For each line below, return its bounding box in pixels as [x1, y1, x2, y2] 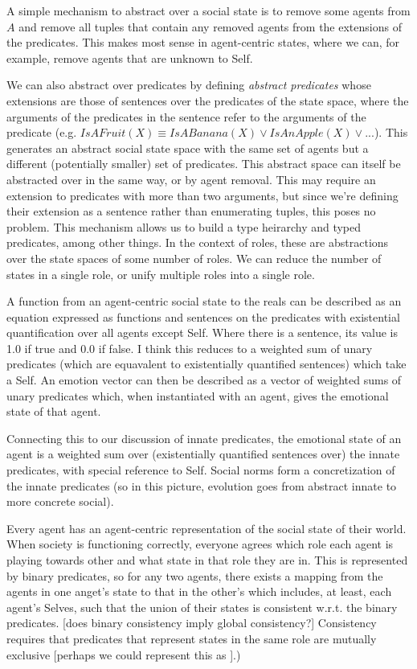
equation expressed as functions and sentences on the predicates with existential [6, 308, 400, 325]
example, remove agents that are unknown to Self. [6, 49, 253, 66]
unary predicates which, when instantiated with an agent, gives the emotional [6, 387, 389, 404]
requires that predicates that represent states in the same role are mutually [6, 630, 377, 646]
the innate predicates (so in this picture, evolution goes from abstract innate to [6, 477, 397, 494]
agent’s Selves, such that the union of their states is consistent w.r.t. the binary [6, 598, 398, 615]
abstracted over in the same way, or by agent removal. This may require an [6, 170, 376, 187]
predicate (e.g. [6, 124, 77, 141]
